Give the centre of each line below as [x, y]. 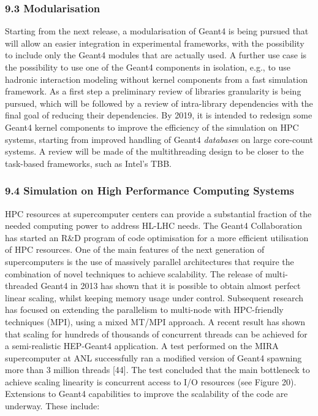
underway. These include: [52, 406]
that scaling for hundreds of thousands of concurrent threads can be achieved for [156, 333]
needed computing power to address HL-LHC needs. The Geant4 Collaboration [153, 225]
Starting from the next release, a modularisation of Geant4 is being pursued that [157, 31]
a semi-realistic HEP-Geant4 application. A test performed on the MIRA [142, 346]
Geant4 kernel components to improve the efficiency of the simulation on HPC [152, 127]
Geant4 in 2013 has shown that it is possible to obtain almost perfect [171, 286]
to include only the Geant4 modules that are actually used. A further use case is [156, 55]
